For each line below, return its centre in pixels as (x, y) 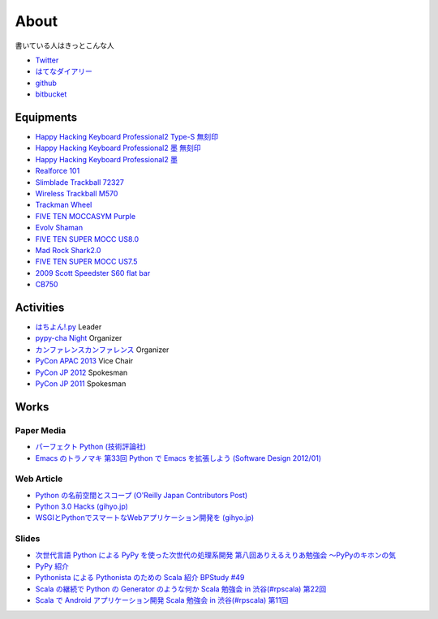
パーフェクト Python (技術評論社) (90, 447)
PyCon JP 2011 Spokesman (81, 383)
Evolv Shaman (59, 228)
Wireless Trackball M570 (77, 193)
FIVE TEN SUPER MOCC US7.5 (86, 262)
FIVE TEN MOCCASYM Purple (86, 216)
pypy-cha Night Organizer (79, 338)
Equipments (46, 117)
